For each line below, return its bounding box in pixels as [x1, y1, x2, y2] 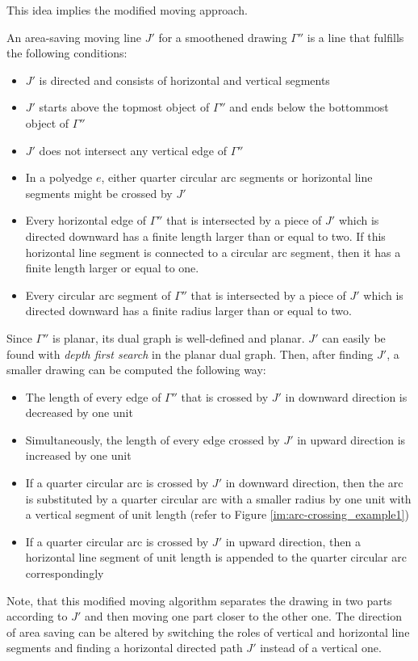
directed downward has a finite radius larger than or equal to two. [25, 302, 352, 319]
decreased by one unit [25, 404, 133, 421]
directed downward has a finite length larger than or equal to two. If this [25, 227, 386, 244]
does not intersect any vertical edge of [39, 141, 227, 158]
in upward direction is [297, 431, 406, 448]
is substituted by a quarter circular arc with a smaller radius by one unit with [25, 490, 412, 507]
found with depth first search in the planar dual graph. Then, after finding [6, 345, 374, 362]
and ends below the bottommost [229, 99, 389, 116]
